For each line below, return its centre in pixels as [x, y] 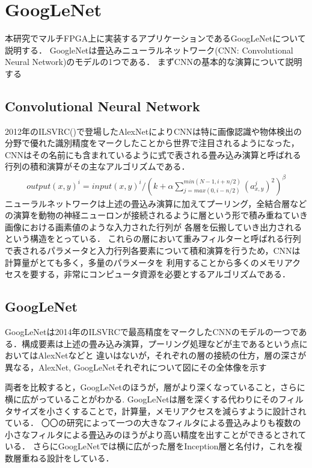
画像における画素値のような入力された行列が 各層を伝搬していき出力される [154, 226]
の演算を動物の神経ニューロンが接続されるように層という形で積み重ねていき [156, 215]
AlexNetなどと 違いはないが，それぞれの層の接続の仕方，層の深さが [172, 355]
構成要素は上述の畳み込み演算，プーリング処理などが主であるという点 [160, 343]
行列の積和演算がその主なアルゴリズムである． [97, 166]
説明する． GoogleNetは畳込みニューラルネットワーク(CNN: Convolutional [149, 50]
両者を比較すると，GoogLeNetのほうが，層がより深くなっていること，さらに [155, 387]
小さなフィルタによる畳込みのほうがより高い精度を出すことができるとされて [156, 434]
